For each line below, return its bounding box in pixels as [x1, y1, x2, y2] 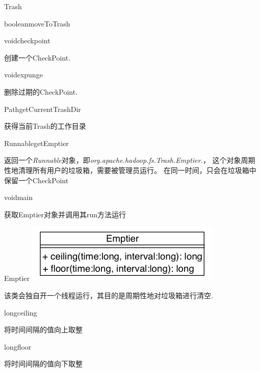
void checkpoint [4, 35, 50, 46]
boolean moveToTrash [4, 18, 70, 28]
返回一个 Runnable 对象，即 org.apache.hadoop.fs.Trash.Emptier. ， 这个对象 [4, 155, 241, 165]
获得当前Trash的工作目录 [4, 121, 86, 131]
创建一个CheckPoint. [4, 52, 71, 63]
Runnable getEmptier [4, 137, 69, 148]
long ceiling [4, 307, 37, 318]
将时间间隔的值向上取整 [4, 324, 83, 335]
